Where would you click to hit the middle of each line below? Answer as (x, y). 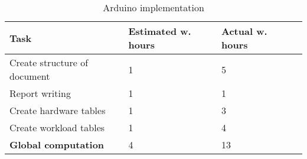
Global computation (57, 145)
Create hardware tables (58, 110)
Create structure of (49, 62)
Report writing (40, 93)
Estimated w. (160, 31)
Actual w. (244, 31)
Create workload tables (57, 127)
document (30, 76)
